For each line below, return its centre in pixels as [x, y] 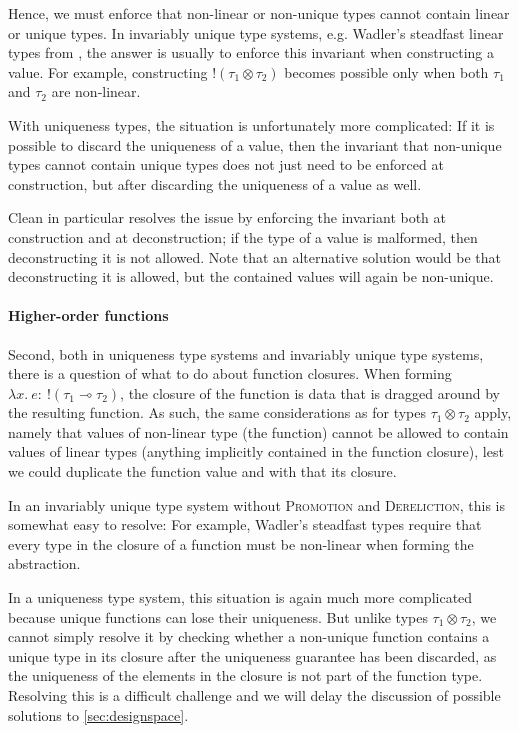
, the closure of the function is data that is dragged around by [310, 392]
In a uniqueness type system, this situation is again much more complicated [240, 597]
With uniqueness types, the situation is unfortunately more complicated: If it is [251, 124]
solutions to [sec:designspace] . [98, 714]
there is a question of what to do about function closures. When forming [230, 373]
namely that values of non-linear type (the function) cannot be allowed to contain [258, 431]
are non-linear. [96, 91]
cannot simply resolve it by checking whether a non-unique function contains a [249, 636]
